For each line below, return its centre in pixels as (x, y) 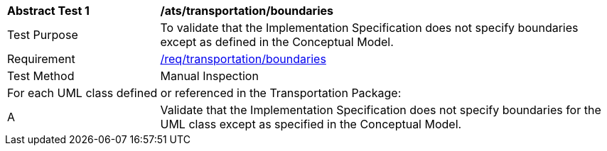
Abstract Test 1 (48, 11)
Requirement (41, 59)
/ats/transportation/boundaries (247, 11)
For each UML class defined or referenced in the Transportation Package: (204, 93)
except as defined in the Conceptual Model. (277, 42)
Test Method (41, 76)
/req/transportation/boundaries (243, 59)
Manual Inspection (209, 76)
